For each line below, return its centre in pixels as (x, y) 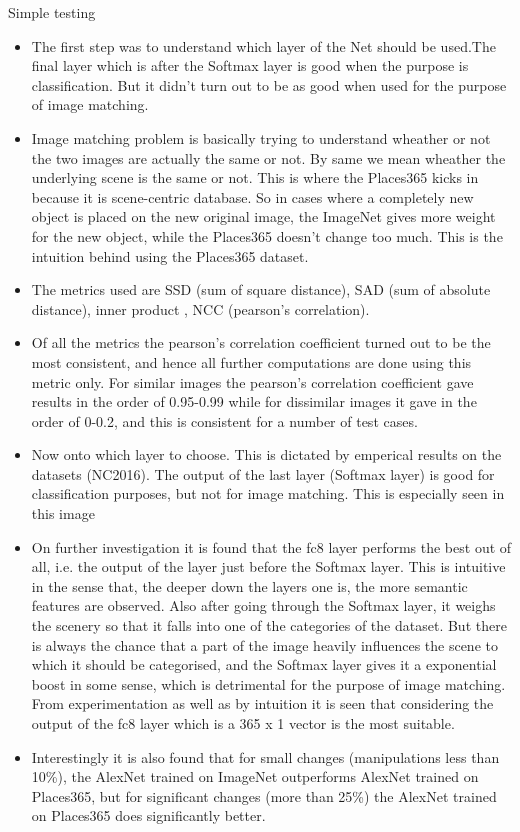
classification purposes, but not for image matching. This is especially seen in (268, 493)
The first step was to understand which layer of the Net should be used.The (263, 45)
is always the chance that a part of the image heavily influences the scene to (264, 644)
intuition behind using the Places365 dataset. (170, 255)
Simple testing (52, 12)
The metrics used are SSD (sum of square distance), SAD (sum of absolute (261, 289)
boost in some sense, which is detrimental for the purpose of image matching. (268, 683)
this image (63, 513)
